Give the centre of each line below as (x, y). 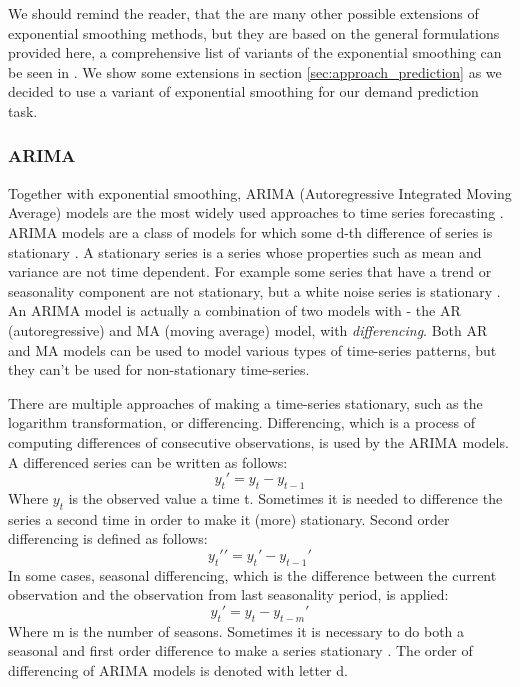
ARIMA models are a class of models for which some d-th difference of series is (250, 231)
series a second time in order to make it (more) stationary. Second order (229, 518)
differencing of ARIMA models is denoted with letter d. (178, 669)
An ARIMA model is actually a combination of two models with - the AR (234, 310)
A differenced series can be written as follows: (148, 461)
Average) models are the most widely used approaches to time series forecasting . (256, 212)
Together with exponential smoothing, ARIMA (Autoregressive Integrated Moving (260, 192)
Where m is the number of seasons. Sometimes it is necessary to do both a (236, 630)
